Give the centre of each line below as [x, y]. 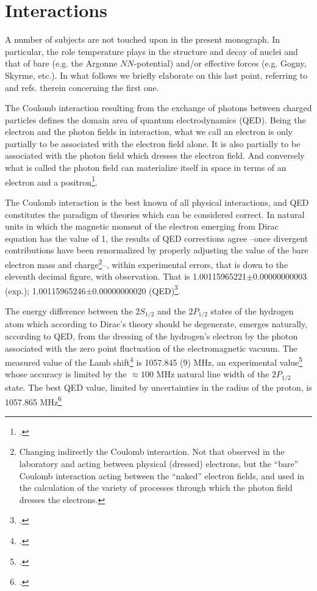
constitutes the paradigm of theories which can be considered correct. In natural [155, 214]
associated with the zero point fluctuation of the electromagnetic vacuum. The [151, 348]
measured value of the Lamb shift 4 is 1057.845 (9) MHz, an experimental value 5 [154, 361]
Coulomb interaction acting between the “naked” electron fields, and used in [162, 475]
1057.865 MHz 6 [33, 401]
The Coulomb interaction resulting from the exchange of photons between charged [158, 108]
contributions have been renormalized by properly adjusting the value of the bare [157, 250]
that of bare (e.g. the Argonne [61, 63]
